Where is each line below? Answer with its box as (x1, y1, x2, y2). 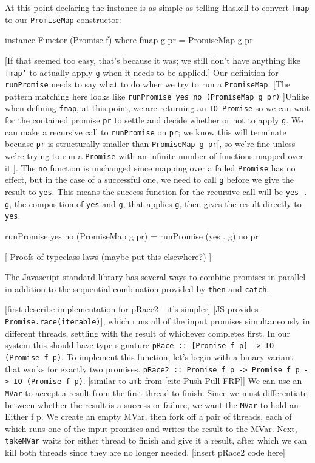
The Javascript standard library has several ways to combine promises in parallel (5, 270, 306, 283)
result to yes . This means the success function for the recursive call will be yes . (5, 185, 308, 198)
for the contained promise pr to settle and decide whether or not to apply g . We (5, 114, 303, 126)
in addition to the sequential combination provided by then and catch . (5, 282, 269, 295)
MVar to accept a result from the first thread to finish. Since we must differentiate (5, 386, 308, 399)
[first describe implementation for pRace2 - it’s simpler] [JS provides (5, 303, 259, 315)
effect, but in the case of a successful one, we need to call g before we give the (5, 173, 294, 186)
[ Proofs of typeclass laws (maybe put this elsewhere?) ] (5, 250, 212, 262)
